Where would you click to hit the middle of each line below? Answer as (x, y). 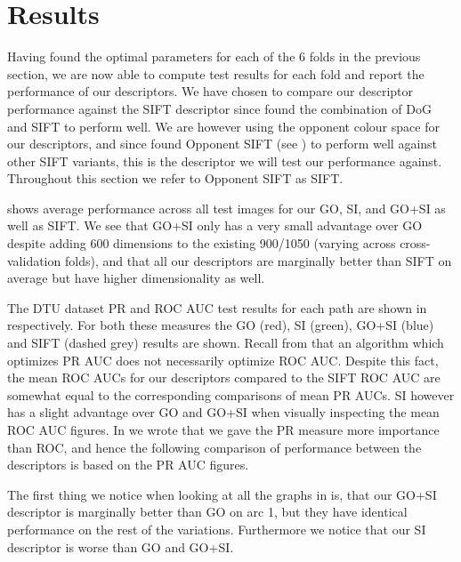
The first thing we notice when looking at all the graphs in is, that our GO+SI (222, 494)
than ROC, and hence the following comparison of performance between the (214, 447)
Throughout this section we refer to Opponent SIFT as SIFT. (175, 178)
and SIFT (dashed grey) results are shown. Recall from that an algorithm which (226, 343)
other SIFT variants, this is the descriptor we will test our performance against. (225, 161)
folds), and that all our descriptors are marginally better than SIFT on (258, 260)
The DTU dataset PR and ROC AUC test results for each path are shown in (217, 307)
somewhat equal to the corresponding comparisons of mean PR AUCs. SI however (231, 394)
